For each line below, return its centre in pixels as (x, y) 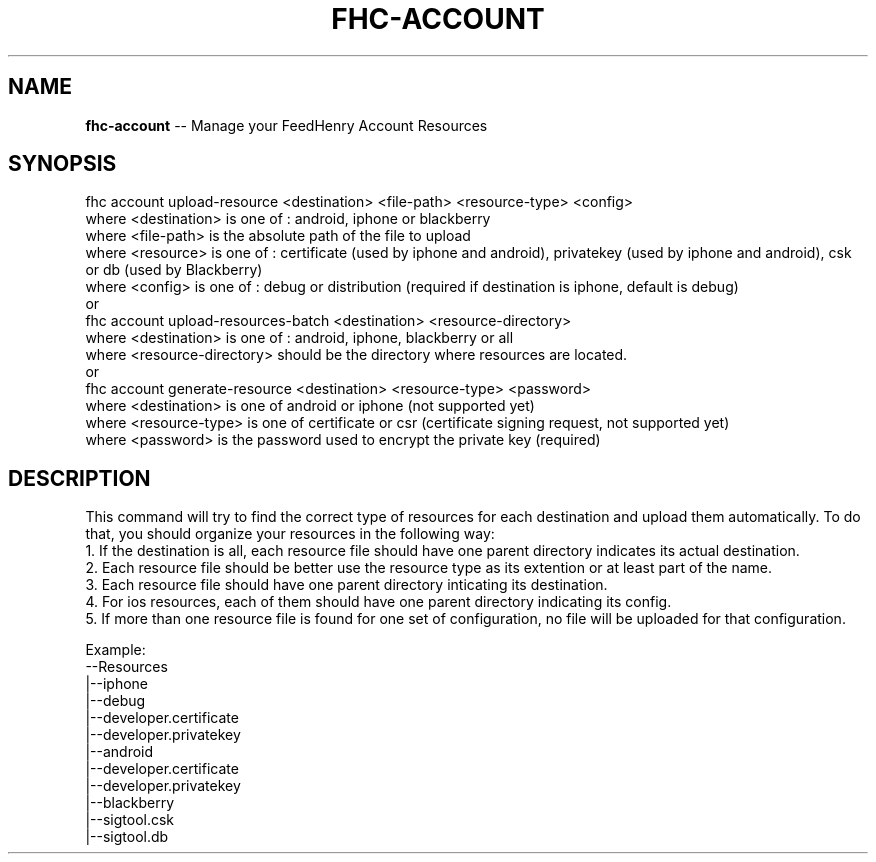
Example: (115, 650)
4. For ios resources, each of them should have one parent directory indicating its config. (378, 602)
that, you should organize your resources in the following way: (290, 534)
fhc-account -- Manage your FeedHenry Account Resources (286, 125)
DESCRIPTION (79, 478)
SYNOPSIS (62, 164)
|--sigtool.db (127, 837)
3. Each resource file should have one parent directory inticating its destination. (346, 585)
